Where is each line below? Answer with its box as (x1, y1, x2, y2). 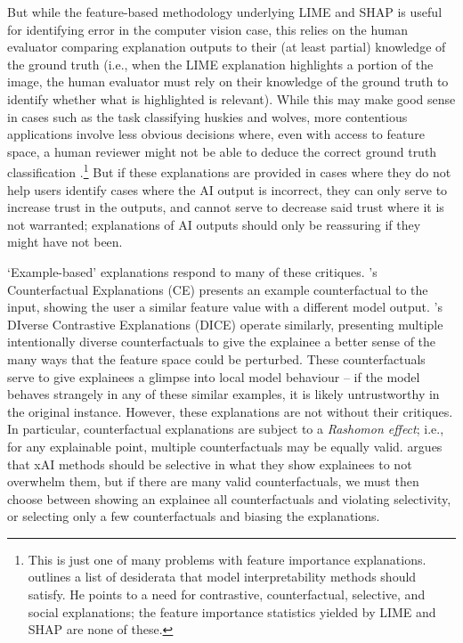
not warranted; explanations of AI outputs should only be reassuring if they (7, 215, 421, 233)
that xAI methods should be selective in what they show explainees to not (7, 454, 412, 473)
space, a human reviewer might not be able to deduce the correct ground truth (7, 142, 437, 160)
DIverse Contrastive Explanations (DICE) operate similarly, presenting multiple (7, 314, 443, 333)
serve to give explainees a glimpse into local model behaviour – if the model (7, 367, 420, 386)
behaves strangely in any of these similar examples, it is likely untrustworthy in (7, 385, 440, 403)
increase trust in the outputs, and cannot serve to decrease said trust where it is (7, 198, 444, 216)
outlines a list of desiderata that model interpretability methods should (28, 567, 417, 586)
